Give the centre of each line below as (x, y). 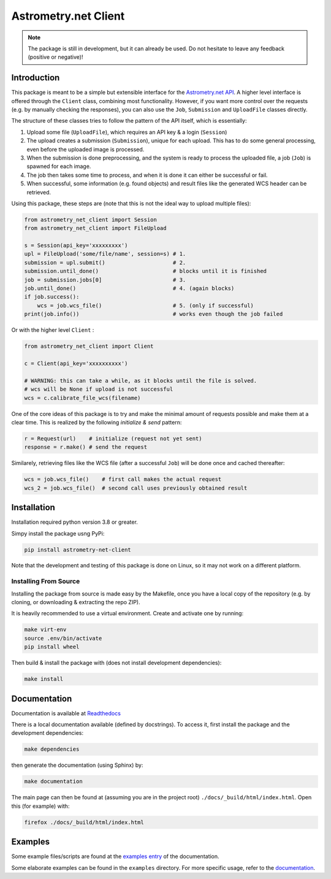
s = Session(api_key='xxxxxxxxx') (76, 246)
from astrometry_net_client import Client (89, 346)
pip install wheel (52, 647)
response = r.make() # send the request (86, 447)
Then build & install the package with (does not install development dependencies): (116, 663)
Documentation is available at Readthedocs (66, 713)
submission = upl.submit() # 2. (105, 263)
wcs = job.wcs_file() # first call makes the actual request (123, 479)
